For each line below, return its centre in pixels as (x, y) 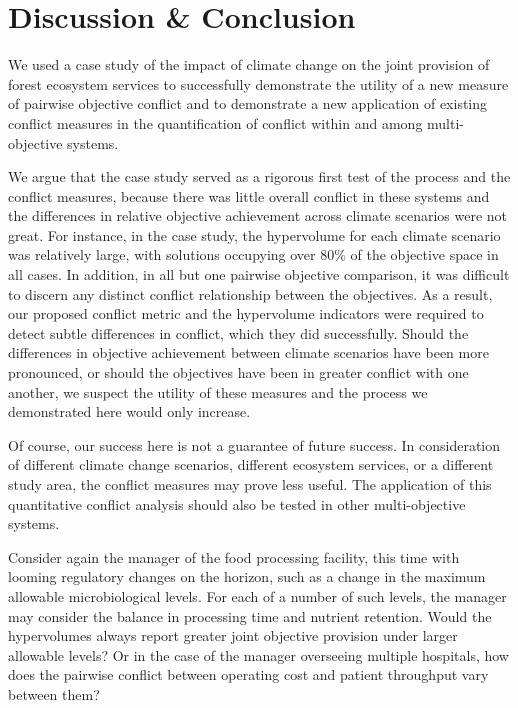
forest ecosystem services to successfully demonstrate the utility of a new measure (258, 83)
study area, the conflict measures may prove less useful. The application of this (250, 484)
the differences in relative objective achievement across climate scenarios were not (258, 215)
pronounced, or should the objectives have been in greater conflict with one (238, 372)
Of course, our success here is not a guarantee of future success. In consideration (254, 444)
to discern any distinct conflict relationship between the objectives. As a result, (250, 293)
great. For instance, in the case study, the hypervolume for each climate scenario (254, 234)
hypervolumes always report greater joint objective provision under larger (233, 635)
